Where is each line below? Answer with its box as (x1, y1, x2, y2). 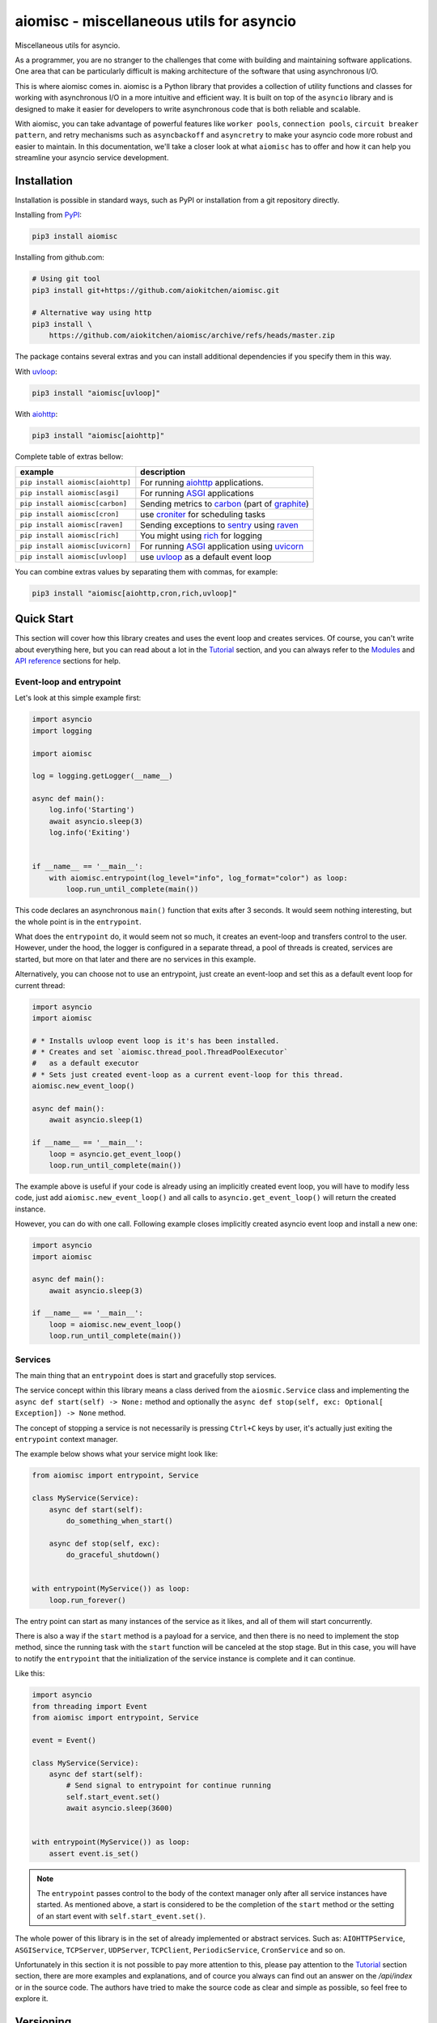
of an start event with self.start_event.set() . (36, 1911, 206, 1921)
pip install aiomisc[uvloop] (19, 553, 128, 562)
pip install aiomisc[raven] (19, 520, 124, 529)
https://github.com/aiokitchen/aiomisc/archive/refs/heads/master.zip (49, 331, 336, 340)
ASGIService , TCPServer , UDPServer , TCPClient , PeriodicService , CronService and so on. (15, 1945, 346, 1954)
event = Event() (32, 1736, 97, 1745)
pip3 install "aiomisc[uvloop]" (32, 388, 161, 397)
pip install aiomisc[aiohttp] (19, 478, 131, 487)
